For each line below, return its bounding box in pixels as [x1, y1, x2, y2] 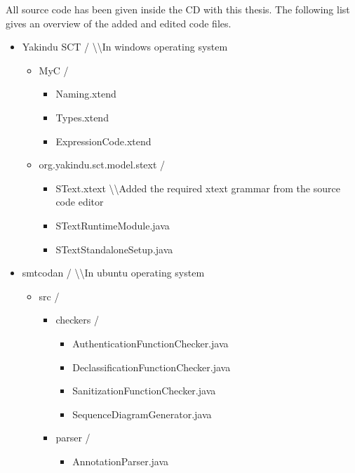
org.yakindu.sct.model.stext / [39, 157, 166, 172]
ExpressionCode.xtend [55, 133, 152, 148]
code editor [55, 194, 104, 209]
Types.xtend [55, 109, 109, 124]
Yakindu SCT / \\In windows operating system [22, 39, 228, 54]
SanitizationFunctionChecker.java [72, 383, 216, 398]
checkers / [55, 312, 99, 327]
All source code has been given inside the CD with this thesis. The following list [6, 2, 350, 16]
